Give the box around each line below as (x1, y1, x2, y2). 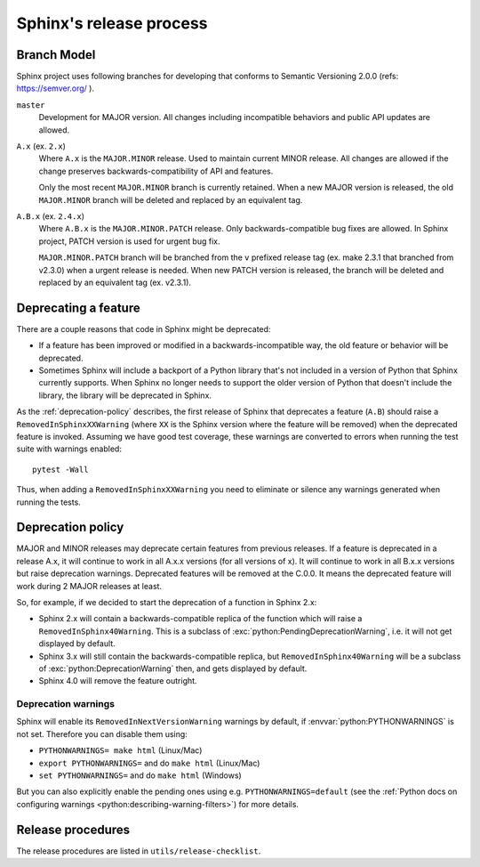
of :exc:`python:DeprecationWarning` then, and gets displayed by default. (38, 663, 308, 674)
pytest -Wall (32, 464, 89, 474)
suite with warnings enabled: (16, 443, 122, 454)
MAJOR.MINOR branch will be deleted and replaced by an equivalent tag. (38, 194, 303, 205)
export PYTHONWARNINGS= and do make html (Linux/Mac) (38, 758, 260, 768)
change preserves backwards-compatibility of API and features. (38, 166, 274, 176)
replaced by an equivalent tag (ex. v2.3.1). (38, 277, 191, 288)
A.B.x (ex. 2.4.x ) (16, 210, 84, 222)
